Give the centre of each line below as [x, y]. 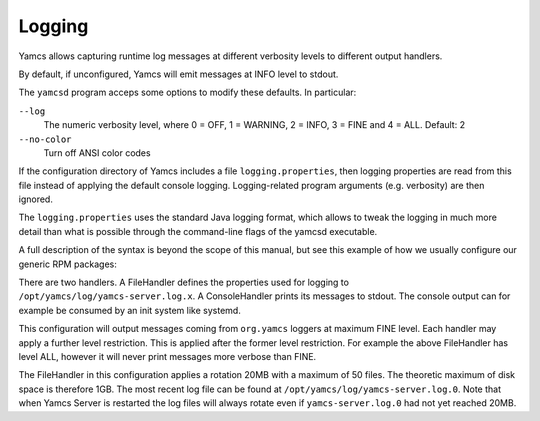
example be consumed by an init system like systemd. [130, 310]
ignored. [36, 199]
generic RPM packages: [67, 264]
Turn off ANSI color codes [97, 152]
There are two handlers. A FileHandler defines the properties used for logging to [184, 282]
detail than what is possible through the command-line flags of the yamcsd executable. [198, 231]
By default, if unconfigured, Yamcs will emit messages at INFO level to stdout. [178, 74]
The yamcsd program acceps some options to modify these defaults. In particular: [187, 92]
